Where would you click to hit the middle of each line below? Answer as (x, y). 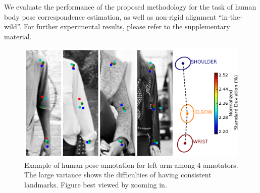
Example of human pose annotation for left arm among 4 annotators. (131, 165)
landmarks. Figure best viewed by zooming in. (96, 184)
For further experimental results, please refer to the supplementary (127, 26)
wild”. (13, 26)
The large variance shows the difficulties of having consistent (118, 175)
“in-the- (230, 16)
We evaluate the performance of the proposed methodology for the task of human (130, 7)
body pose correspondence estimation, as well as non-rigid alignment (110, 16)
